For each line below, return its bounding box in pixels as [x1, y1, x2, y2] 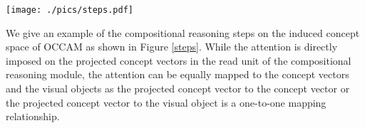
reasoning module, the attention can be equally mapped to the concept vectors [6, 67, 349, 82]
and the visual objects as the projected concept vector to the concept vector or [6, 81, 350, 96]
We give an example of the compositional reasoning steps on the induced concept [6, 25, 360, 40]
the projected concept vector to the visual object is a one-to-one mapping [6, 95, 327, 110]
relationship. [6, 109, 60, 124]
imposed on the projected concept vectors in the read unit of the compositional [6, 53, 351, 68]
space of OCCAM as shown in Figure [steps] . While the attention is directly [6, 39, 338, 54]
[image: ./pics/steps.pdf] [6, 5, 133, 15]
